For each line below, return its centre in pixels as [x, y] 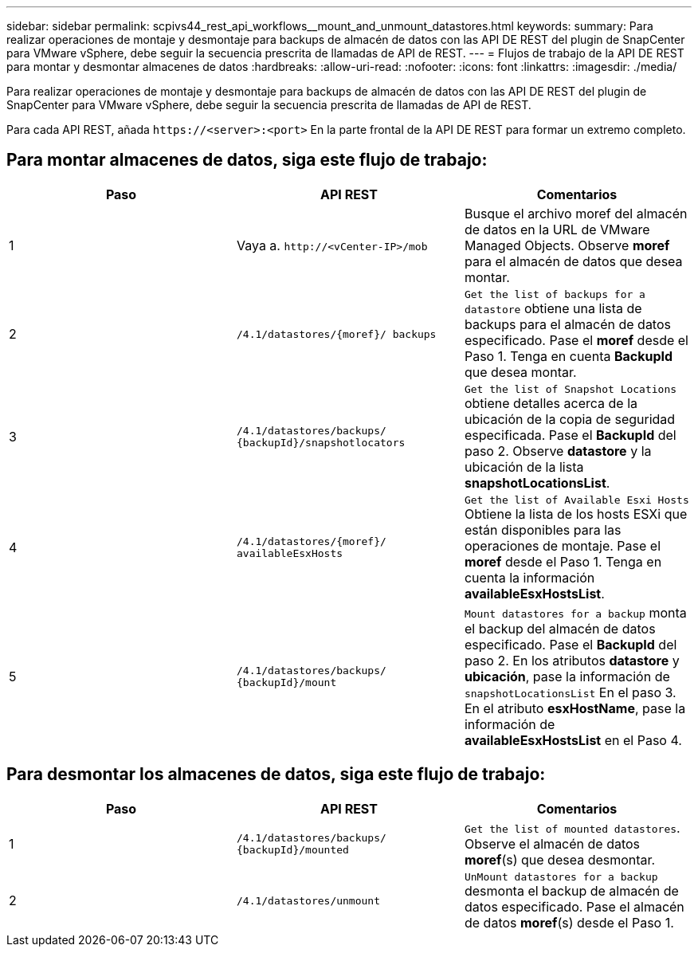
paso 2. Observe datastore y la [558, 451]
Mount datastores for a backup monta [575, 612]
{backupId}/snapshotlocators [321, 443]
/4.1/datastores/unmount [308, 900]
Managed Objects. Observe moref [567, 245]
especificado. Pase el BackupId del [571, 644]
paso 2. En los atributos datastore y [572, 660]
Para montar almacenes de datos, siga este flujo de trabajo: [247, 160]
